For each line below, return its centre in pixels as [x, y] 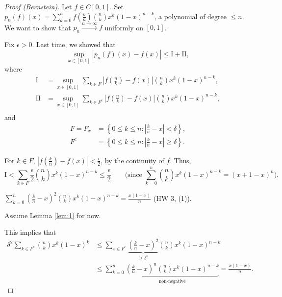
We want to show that [38, 27]
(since [133, 175]
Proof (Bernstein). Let [38, 6]
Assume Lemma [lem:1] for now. [53, 215]
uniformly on [124, 27]
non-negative [172, 281]
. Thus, [180, 160]
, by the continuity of [132, 160]
